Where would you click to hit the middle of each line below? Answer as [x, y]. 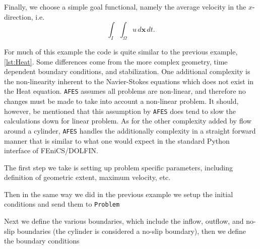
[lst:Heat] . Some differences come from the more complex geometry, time [116, 61]
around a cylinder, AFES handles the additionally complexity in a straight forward [130, 130]
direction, [19, 16]
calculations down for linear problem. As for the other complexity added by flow [128, 121]
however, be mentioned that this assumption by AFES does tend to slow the [120, 111]
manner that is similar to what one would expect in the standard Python [117, 140]
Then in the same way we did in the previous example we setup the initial [119, 194]
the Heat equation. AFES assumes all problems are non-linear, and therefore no [125, 91]
